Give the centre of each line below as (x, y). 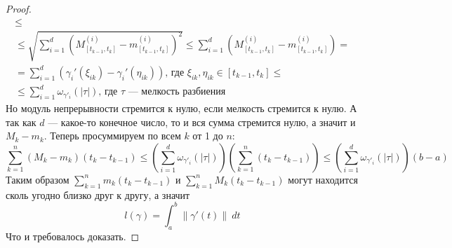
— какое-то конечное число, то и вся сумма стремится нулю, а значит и (202, 122)
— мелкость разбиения (177, 92)
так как (21, 122)
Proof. (19, 8)
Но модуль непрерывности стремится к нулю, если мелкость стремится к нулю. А (181, 108)
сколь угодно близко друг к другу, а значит (98, 194)
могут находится (323, 179)
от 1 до (208, 136)
